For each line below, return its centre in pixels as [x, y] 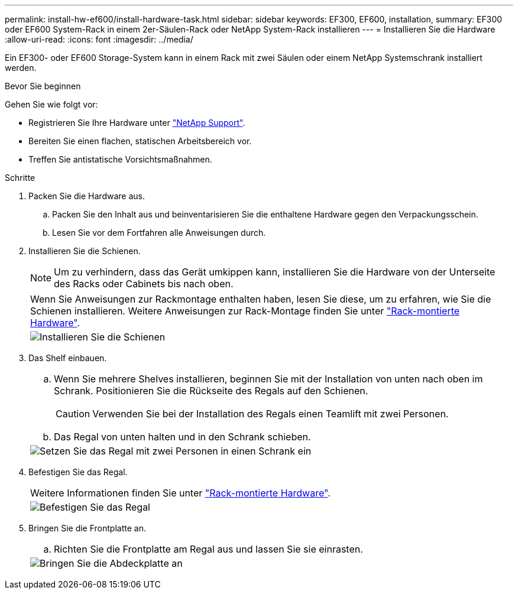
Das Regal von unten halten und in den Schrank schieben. [182, 437]
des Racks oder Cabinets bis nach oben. [144, 284]
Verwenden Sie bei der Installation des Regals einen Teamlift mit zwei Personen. [271, 414]
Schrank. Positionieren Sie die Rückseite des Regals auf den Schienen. [211, 391]
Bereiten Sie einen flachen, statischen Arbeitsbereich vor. [140, 141]
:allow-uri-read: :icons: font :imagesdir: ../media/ [99, 39]
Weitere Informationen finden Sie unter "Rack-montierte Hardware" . [180, 493]
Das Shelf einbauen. [68, 358]
